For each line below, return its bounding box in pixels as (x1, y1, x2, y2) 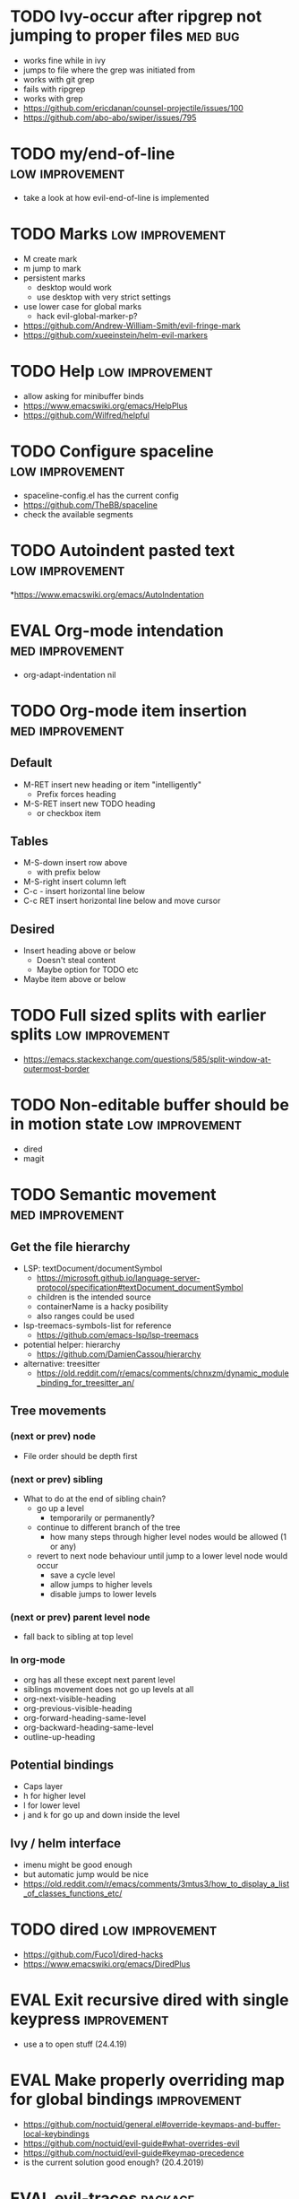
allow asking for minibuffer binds (22, 390, 144, 401)
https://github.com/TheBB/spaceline (22, 500, 158, 510)
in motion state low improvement (10, 1114, 243, 1134)
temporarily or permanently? (49, 1513, 156, 1524)
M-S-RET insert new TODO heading (22, 798, 156, 809)
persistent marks (22, 272, 86, 283)
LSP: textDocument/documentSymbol (22, 1263, 163, 1274)
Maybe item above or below (22, 974, 126, 985)
